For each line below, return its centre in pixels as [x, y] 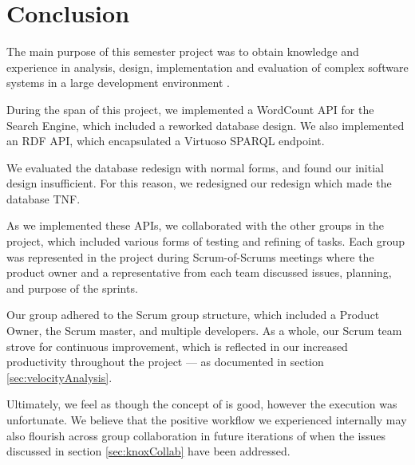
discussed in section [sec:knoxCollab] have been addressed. [148, 451]
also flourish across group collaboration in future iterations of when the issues [196, 435]
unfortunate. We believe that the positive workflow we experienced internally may [207, 420]
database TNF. [43, 198]
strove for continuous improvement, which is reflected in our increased [177, 346]
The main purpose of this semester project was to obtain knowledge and [183, 51]
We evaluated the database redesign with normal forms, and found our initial [195, 167]
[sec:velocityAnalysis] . [59, 377]
